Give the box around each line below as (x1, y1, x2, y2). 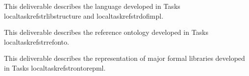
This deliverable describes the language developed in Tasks (4, 1, 180, 11)
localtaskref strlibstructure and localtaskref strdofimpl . (4, 10, 164, 21)
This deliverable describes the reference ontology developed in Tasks (4, 27, 209, 37)
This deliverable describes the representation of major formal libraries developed (4, 53, 245, 63)
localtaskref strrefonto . (4, 36, 69, 47)
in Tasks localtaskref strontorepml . (4, 62, 106, 73)
